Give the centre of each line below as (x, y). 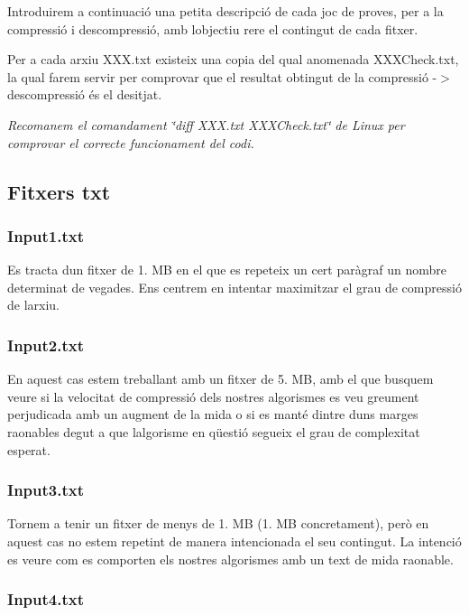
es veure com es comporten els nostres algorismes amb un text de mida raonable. (230, 559)
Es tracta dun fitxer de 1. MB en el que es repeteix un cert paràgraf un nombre (227, 270)
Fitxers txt (59, 191)
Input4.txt (46, 599)
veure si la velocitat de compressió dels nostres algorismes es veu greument (213, 396)
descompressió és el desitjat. (85, 94)
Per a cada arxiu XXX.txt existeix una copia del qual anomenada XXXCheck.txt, (233, 59)
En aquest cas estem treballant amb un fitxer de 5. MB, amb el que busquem (221, 379)
